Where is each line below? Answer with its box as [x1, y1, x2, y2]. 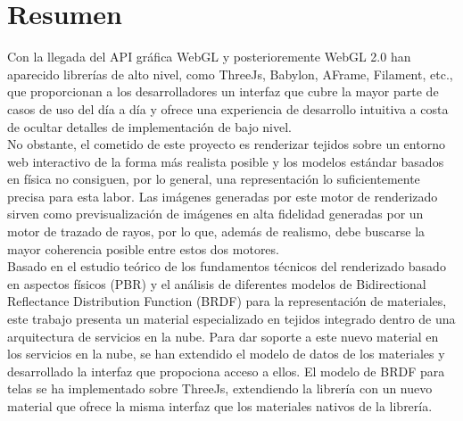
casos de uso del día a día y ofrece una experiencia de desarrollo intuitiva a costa [7, 99, 449, 118]
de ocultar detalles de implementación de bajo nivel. [7, 117, 293, 136]
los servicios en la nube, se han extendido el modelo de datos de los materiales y [7, 344, 445, 363]
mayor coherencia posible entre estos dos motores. [7, 239, 279, 258]
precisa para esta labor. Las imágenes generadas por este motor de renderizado [7, 186, 438, 205]
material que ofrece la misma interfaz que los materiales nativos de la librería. [7, 397, 433, 415]
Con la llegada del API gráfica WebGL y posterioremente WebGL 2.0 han [7, 47, 411, 66]
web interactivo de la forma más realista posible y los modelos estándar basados [7, 152, 444, 170]
